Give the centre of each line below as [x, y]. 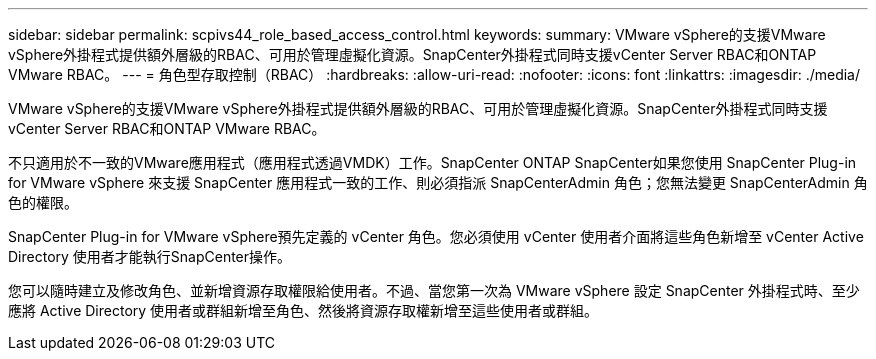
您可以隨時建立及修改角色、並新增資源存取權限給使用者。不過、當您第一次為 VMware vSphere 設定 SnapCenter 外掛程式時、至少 [434, 290]
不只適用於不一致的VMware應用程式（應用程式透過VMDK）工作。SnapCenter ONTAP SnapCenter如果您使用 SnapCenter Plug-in [432, 162]
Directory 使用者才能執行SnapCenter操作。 [150, 256]
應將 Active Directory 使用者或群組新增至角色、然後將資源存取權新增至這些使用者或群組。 [303, 310]
